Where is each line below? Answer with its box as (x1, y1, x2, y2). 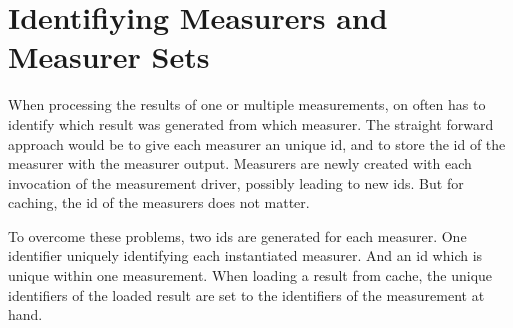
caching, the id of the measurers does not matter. (8, 192, 310, 213)
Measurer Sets (8, 36, 210, 77)
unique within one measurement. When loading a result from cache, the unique (8, 265, 493, 286)
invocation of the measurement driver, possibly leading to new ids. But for (8, 172, 464, 193)
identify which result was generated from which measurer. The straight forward (8, 113, 494, 134)
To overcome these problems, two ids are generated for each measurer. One (8, 225, 467, 246)
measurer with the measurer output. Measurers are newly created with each (8, 153, 472, 174)
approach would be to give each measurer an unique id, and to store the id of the (8, 133, 506, 154)
